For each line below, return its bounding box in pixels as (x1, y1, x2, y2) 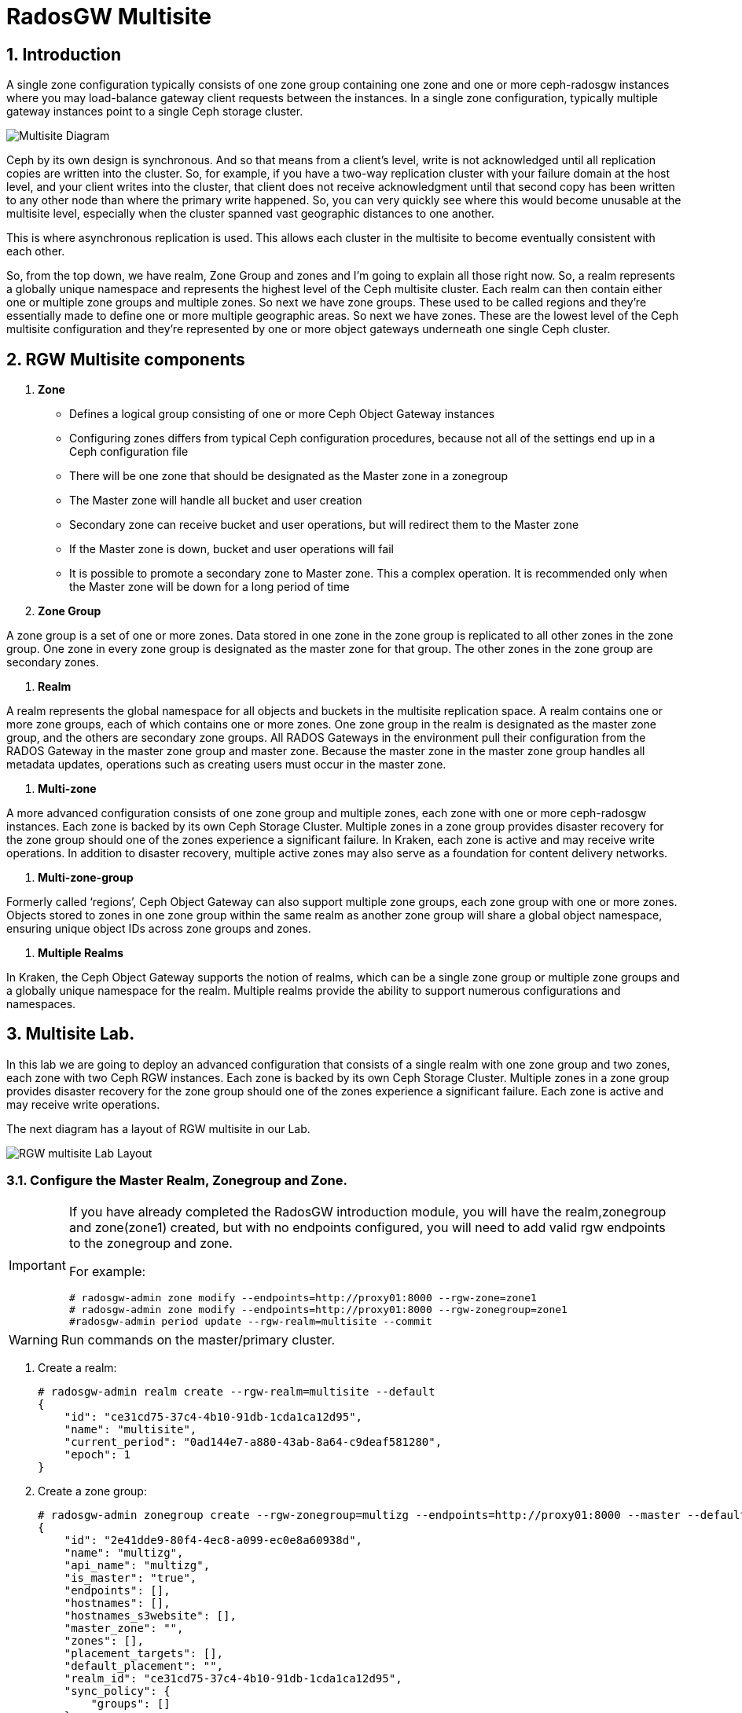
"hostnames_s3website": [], (64, 1608, 237, 1622)
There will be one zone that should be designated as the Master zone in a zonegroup (69, 469, 509, 483)
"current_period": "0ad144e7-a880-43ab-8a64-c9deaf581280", (64, 1435, 443, 1448)
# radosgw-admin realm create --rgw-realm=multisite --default (38, 1385, 435, 1398)
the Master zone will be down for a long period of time (69, 580, 350, 594)
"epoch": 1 (64, 1447, 131, 1461)
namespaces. (6, 997, 76, 1011)
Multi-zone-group (38, 871, 134, 885)
